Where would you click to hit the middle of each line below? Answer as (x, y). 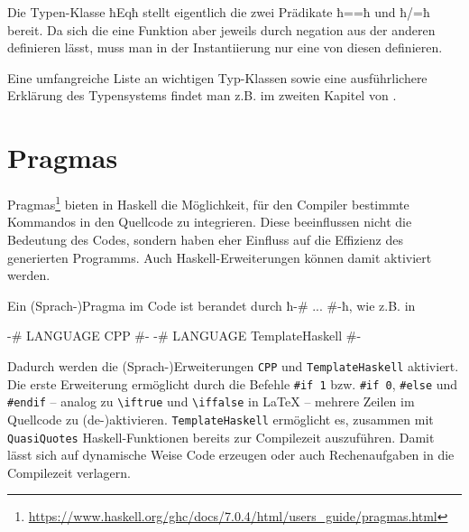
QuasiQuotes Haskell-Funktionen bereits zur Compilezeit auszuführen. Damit (221, 437)
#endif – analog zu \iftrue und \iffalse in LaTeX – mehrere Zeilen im (211, 401)
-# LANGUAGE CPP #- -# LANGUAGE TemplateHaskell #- (184, 336)
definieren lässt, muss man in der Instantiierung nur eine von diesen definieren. (225, 47)
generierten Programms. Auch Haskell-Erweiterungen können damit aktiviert (220, 257)
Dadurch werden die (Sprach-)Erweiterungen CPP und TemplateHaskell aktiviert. (233, 365)
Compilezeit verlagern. (69, 472)
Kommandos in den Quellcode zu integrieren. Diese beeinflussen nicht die (210, 222)
